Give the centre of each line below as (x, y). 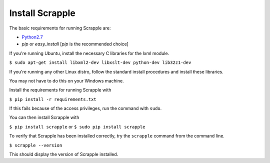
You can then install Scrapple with (44, 117)
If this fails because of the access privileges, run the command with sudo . (85, 108)
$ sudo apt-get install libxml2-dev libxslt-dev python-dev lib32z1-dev (100, 63)
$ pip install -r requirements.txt (53, 99)
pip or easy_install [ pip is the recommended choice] (75, 44)
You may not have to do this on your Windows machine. (67, 80)
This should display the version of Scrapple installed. (64, 154)
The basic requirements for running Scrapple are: (60, 28)
